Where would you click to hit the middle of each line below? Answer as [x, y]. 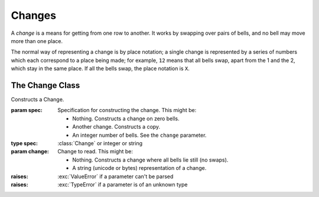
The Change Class [45, 85]
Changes [33, 15]
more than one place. [37, 41]
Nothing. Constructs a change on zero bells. [126, 119]
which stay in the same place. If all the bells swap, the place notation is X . [100, 68]
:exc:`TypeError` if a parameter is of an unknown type [123, 184]
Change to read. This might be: [95, 152]
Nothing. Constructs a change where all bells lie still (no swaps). [150, 160]
